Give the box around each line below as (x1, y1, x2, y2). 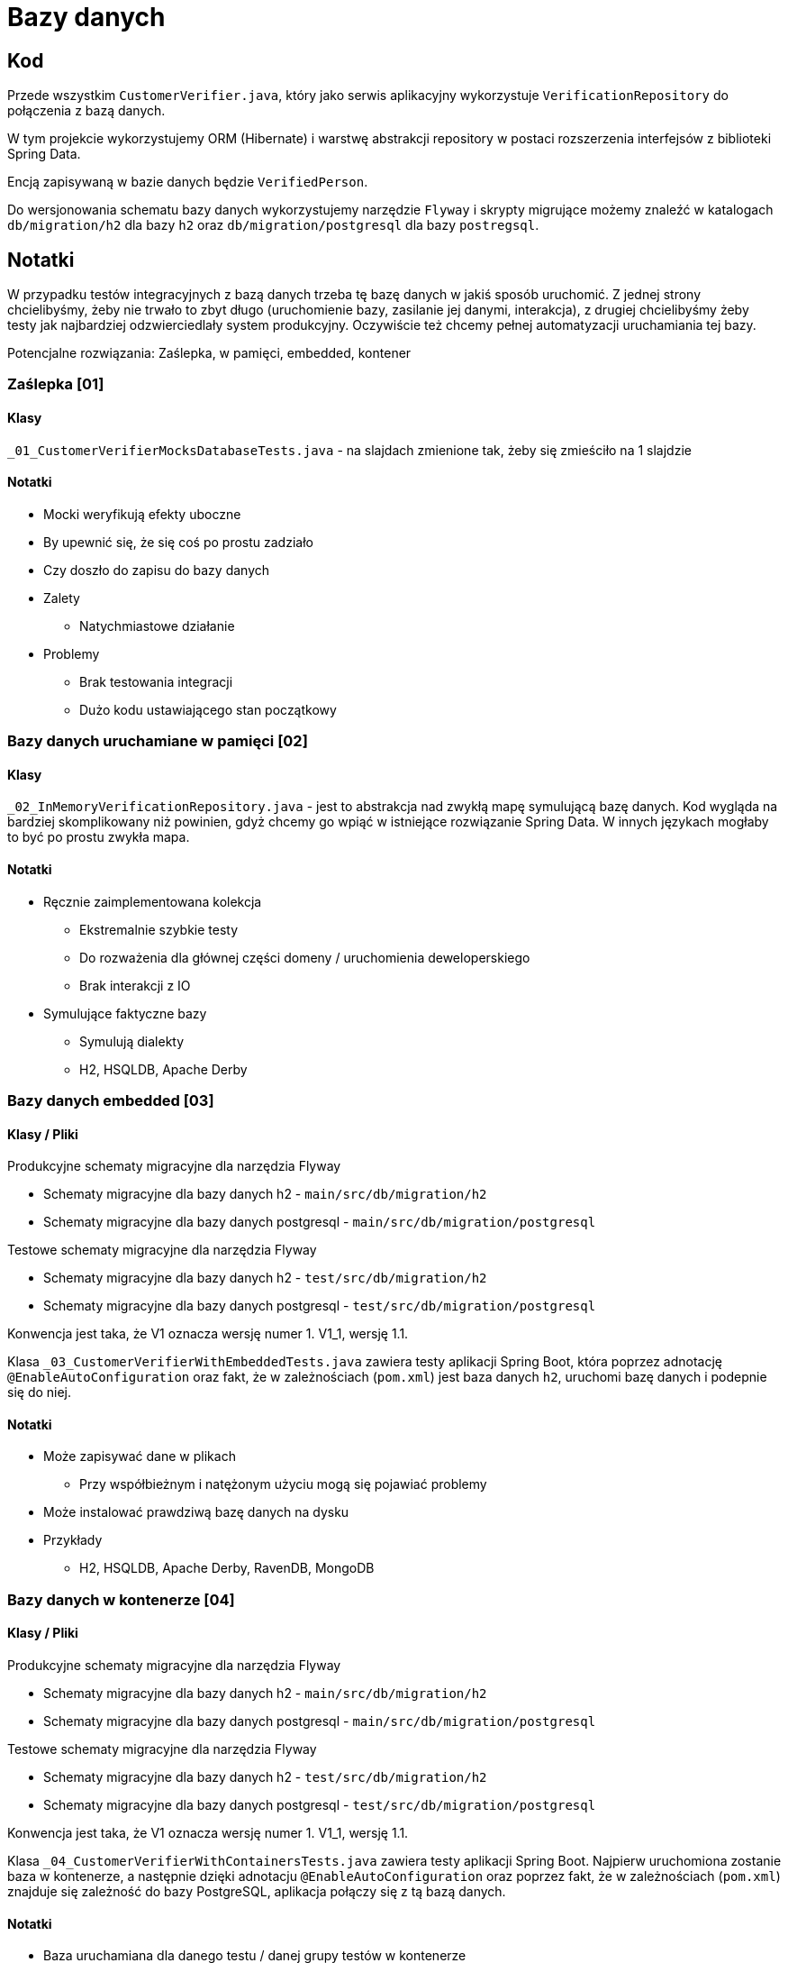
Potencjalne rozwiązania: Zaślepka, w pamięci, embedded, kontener (7, 345, 412, 361)
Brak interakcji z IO (79, 977, 191, 993)
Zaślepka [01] (7, 375, 104, 394)
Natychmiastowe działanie (79, 617, 235, 634)
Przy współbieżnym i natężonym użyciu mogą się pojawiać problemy (79, 1476, 487, 1493)
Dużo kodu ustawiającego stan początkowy (79, 701, 337, 717)
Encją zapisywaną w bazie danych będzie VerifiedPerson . (7, 174, 368, 190)
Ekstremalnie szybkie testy (79, 921, 239, 937)
